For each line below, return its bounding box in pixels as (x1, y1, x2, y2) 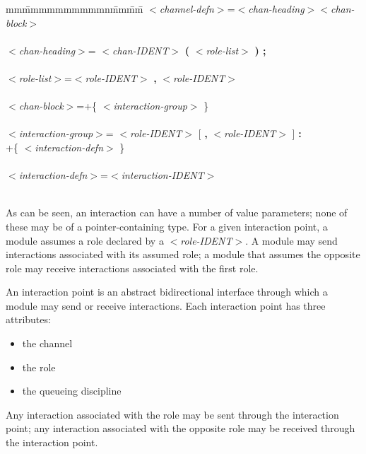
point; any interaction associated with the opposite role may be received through (6, 421, 355, 436)
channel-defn (159, 1, 214, 16)
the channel (22, 336, 73, 351)
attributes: (6, 312, 51, 327)
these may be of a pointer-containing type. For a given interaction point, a (6, 219, 328, 233)
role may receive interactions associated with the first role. (6, 260, 259, 275)
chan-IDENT (112, 42, 169, 57)
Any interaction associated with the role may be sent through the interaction (6, 407, 339, 421)
